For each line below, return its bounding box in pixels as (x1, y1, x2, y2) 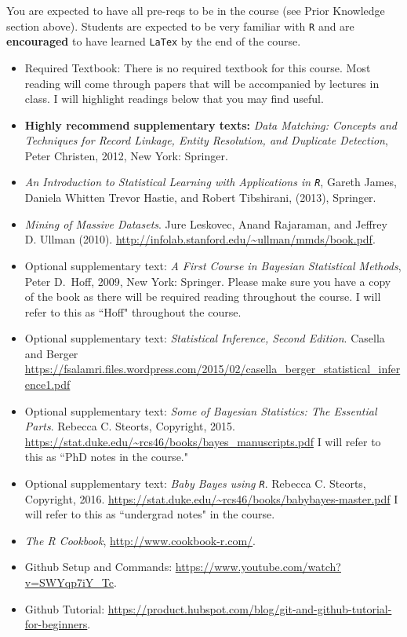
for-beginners (24, 616, 88, 632)
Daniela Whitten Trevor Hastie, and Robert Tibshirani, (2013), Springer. (24, 189, 376, 206)
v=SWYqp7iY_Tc (24, 574, 114, 591)
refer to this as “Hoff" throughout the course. (24, 303, 242, 320)
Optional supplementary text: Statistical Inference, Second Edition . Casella (24, 330, 385, 346)
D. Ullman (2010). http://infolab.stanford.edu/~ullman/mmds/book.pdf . (24, 231, 376, 247)
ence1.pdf (24, 376, 71, 393)
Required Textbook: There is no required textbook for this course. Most (24, 59, 371, 75)
